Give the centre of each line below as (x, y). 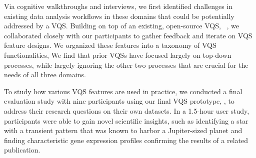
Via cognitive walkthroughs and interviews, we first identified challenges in (118, 6)
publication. (22, 150)
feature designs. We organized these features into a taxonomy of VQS (110, 45)
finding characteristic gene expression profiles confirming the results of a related (126, 140)
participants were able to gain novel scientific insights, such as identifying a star (126, 120)
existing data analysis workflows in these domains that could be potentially (119, 16)
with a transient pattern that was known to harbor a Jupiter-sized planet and (123, 130)
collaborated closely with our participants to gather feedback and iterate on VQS (128, 35)
